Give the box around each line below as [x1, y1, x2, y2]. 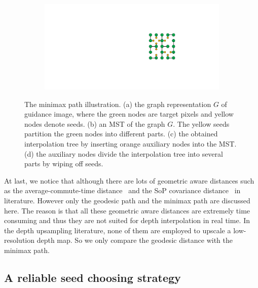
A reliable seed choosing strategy [4, 269, 181, 285]
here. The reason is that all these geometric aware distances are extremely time [4, 205, 250, 215]
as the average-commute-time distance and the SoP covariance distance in [4, 185, 241, 196]
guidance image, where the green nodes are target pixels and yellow [24, 109, 234, 119]
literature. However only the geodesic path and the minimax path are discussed [4, 195, 250, 205]
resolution [4, 235, 35, 245]
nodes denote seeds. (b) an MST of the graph [24, 118, 165, 129]
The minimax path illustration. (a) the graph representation [24, 98, 211, 109]
